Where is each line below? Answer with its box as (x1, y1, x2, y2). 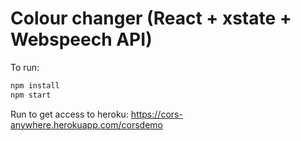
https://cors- (130, 108, 183, 120)
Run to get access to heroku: (10, 108, 129, 120)
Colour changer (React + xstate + (10, 7, 292, 30)
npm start (10, 90, 52, 100)
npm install (10, 80, 60, 91)
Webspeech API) (10, 28, 153, 51)
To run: (10, 61, 40, 73)
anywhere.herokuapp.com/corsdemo (10, 118, 163, 131)
